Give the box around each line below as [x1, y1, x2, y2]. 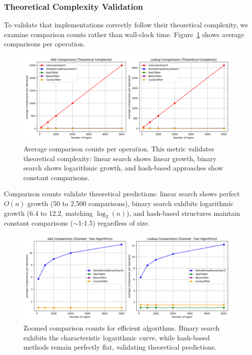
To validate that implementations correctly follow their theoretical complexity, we [4, 20, 248, 30]
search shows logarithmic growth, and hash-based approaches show [23, 163, 223, 173]
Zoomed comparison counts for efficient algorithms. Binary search [23, 322, 220, 333]
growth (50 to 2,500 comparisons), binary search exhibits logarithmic [27, 198, 234, 208]
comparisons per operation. [4, 39, 85, 49]
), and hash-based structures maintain [126, 208, 240, 218]
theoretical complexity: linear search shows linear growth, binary [23, 153, 217, 163]
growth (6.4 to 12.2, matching [4, 208, 93, 218]
